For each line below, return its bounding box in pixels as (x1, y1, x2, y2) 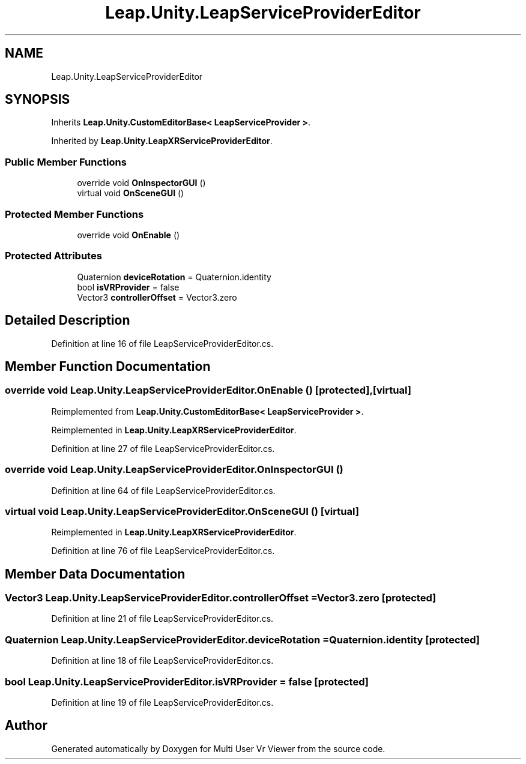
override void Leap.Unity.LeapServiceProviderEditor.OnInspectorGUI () (5, 463, 343, 476)
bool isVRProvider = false (77, 281, 180, 292)
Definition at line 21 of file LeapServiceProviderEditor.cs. (51, 613, 274, 624)
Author (5, 718, 47, 733)
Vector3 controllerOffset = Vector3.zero (77, 292, 237, 302)
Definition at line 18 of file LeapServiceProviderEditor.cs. (51, 655, 274, 666)
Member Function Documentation (5, 358, 211, 374)
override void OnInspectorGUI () (77, 178, 206, 188)
